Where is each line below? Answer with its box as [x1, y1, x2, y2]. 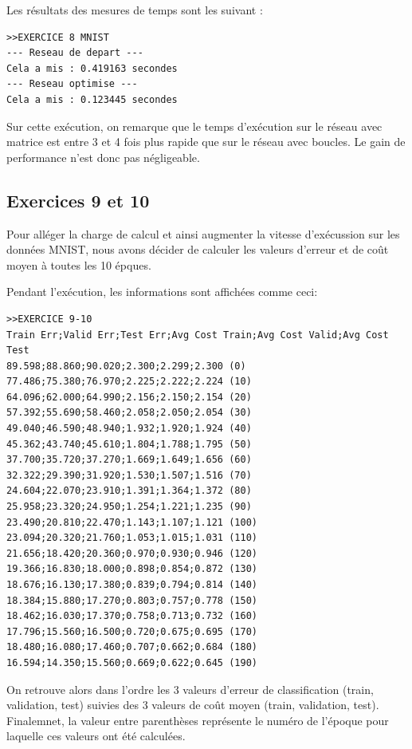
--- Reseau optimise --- [6, 78, 138, 90]
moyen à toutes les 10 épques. [6, 256, 151, 273]
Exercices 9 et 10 [6, 187, 150, 212]
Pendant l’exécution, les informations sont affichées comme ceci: [6, 283, 318, 300]
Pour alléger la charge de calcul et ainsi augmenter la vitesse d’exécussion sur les [6, 225, 400, 242]
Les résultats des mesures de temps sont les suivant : [6, 2, 263, 18]
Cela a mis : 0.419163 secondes [6, 62, 178, 74]
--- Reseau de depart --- [6, 47, 143, 59]
